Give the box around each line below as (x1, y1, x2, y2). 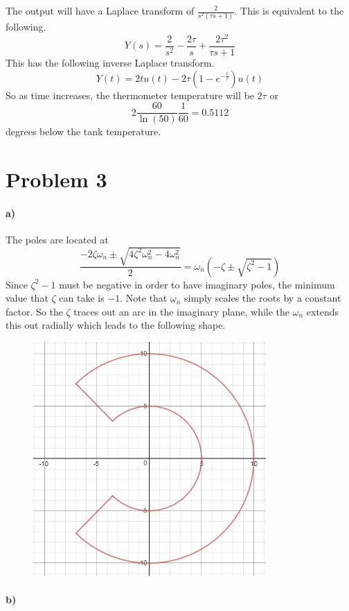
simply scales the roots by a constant (184, 291, 341, 305)
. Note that (120, 291, 168, 305)
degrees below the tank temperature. (6, 124, 161, 139)
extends (306, 304, 339, 318)
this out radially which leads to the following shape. (6, 318, 226, 332)
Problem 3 (6, 165, 107, 193)
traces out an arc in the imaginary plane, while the (73, 304, 290, 318)
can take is (59, 291, 105, 305)
